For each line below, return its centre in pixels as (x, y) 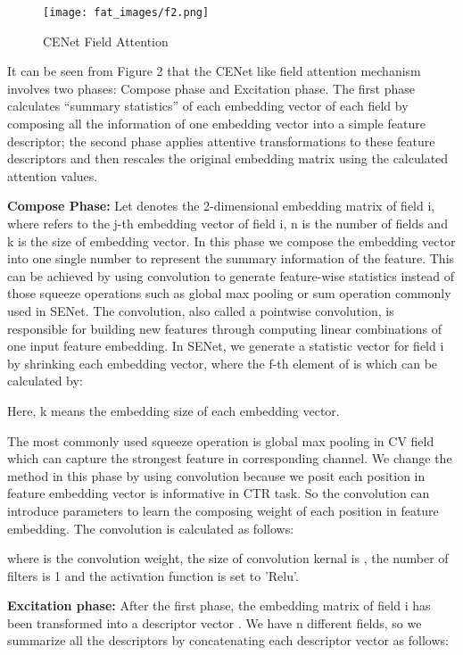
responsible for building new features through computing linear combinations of (225, 328)
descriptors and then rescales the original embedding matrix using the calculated (228, 158)
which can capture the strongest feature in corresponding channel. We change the (230, 458)
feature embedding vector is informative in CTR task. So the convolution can (219, 493)
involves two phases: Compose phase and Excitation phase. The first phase (211, 88)
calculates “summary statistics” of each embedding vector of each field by (208, 106)
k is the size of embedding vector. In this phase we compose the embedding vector (231, 240)
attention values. (53, 175)
